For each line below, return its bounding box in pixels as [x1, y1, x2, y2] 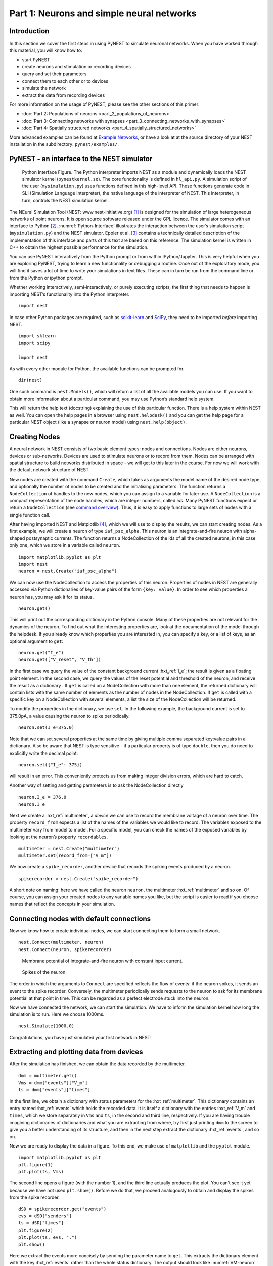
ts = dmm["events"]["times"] [18, 1087, 90, 1093]
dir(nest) [18, 377, 42, 383]
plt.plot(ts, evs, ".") [18, 1235, 77, 1240]
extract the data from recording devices [22, 92, 105, 98]
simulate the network [22, 85, 66, 91]
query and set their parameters [22, 71, 87, 77]
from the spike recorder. [9, 1194, 60, 1200]
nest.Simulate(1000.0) [18, 1023, 75, 1029]
